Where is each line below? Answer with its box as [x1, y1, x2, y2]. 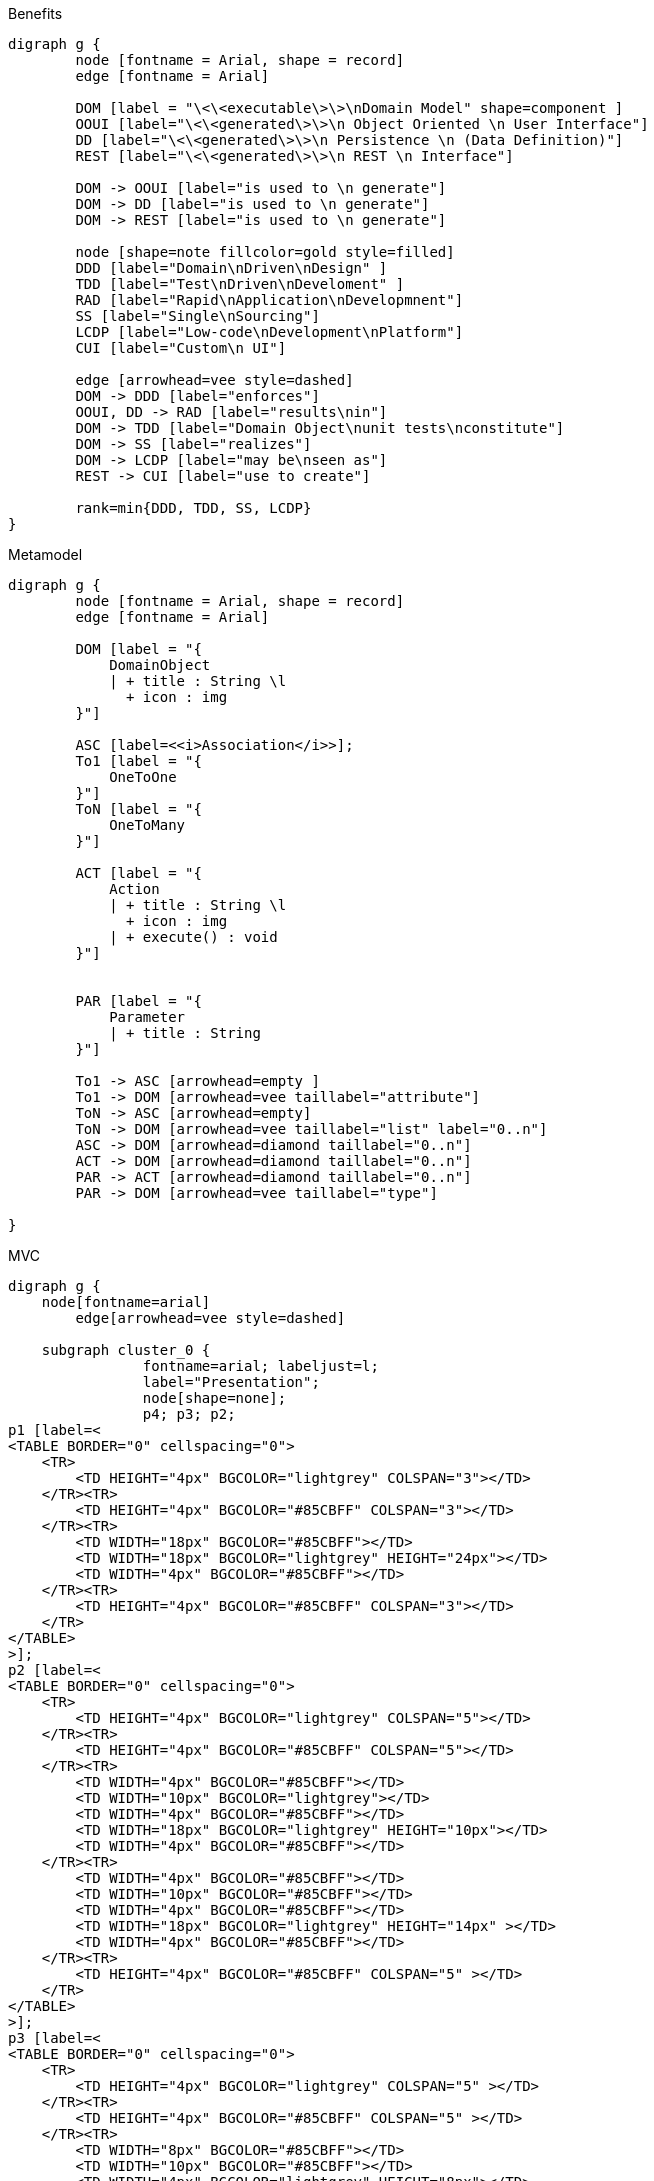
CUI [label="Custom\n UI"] [75, 340, 287, 356]
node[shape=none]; [142, 1390, 287, 1406]
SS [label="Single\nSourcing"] [75, 308, 320, 324]
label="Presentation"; [142, 1374, 320, 1390]
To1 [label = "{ [75, 753, 202, 769]
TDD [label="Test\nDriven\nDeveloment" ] [75, 276, 405, 292]
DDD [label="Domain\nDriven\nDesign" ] [75, 260, 388, 276]
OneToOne [109, 769, 177, 785]
